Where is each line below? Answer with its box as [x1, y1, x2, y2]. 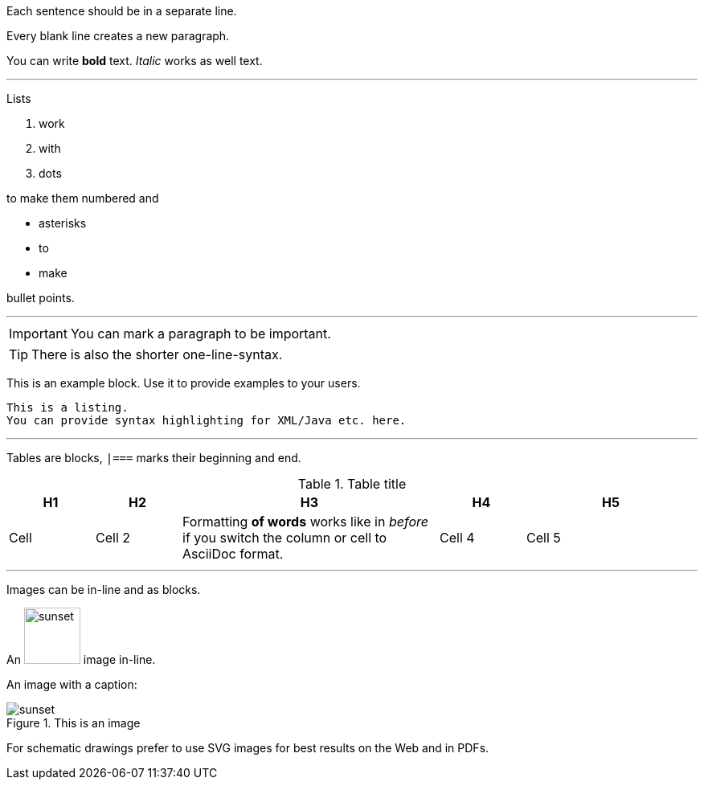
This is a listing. [6, 401, 129, 414]
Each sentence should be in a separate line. [6, 4, 237, 18]
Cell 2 [96, 530, 131, 546]
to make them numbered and [6, 191, 159, 205]
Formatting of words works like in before [182, 514, 428, 530]
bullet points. [6, 291, 75, 305]
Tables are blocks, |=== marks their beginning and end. [6, 451, 301, 465]
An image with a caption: [6, 678, 137, 691]
